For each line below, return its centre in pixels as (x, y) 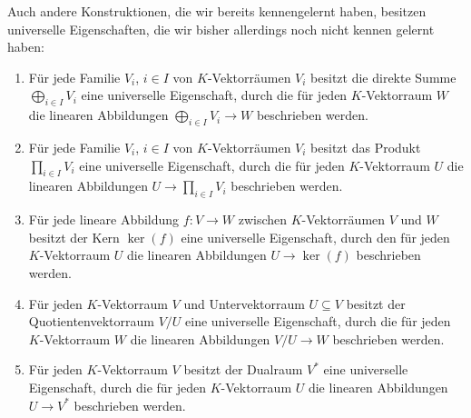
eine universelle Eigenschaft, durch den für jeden (315, 237)
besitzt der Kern (74, 237)
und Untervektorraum (244, 303)
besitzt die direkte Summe (383, 77)
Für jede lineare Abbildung (104, 219)
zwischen (263, 219)
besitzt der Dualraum (243, 369)
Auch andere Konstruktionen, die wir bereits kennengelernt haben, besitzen (217, 11)
